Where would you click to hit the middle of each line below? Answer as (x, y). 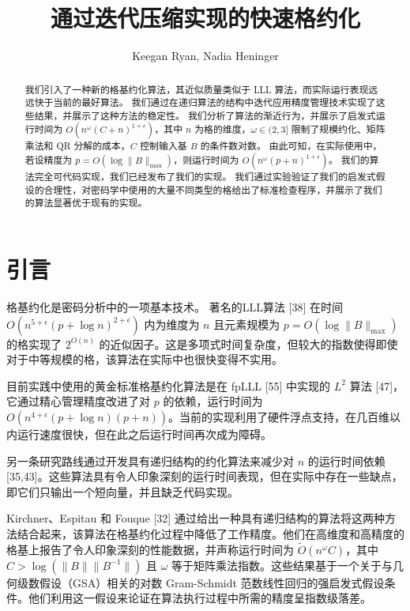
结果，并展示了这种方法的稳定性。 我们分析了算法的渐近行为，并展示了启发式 (205, 115)
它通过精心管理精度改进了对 (78, 401)
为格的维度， (223, 129)
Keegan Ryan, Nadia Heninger (205, 56)
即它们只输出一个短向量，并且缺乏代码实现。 (122, 491)
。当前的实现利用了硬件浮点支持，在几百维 (279, 417)
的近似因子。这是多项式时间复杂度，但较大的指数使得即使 (248, 343)
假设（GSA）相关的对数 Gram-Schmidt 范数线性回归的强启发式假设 (212, 582)
